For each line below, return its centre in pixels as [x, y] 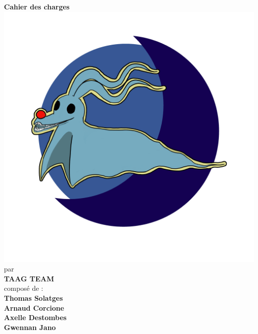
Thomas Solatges [33, 298]
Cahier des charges [37, 6]
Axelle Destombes [35, 317]
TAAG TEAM [29, 278]
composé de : [24, 288]
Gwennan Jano [30, 327]
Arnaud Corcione [34, 307]
